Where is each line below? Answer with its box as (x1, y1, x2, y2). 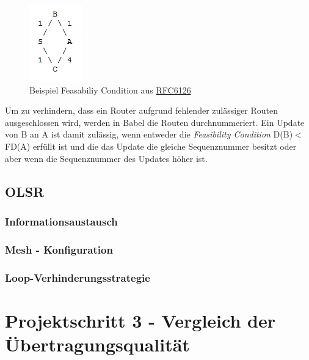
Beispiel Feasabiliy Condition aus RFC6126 (29, 83, 191, 96)
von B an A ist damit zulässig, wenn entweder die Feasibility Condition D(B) (5, 128, 293, 141)
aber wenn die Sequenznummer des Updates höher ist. (5, 152, 208, 164)
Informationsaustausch (5, 213, 118, 229)
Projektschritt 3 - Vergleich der (5, 307, 275, 332)
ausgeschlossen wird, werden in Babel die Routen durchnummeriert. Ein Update (5, 116, 305, 128)
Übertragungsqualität (5, 331, 190, 356)
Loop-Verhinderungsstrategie (5, 270, 150, 285)
